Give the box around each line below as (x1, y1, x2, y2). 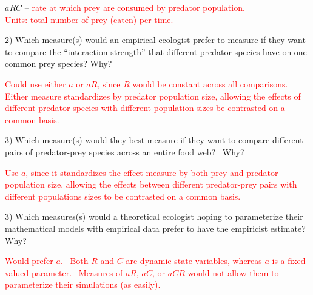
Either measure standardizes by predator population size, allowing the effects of (5, 89, 301, 102)
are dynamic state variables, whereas (126, 254, 262, 267)
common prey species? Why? (5, 57, 112, 70)
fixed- (288, 254, 309, 267)
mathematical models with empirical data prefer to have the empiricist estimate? (5, 222, 306, 234)
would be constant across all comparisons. (132, 77, 288, 90)
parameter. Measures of (31, 266, 123, 279)
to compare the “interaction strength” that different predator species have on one (5, 45, 307, 58)
